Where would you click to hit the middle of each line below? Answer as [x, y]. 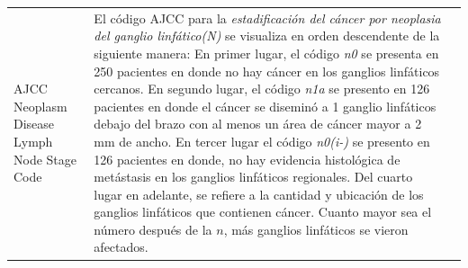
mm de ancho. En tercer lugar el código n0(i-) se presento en [262, 141]
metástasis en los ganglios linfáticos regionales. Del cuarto [253, 177]
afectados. [121, 247]
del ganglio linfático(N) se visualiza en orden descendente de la [267, 36]
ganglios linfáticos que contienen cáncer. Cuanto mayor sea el [263, 212]
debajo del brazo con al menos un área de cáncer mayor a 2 [258, 124]
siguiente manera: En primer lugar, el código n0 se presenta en [266, 53]
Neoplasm [40, 106]
